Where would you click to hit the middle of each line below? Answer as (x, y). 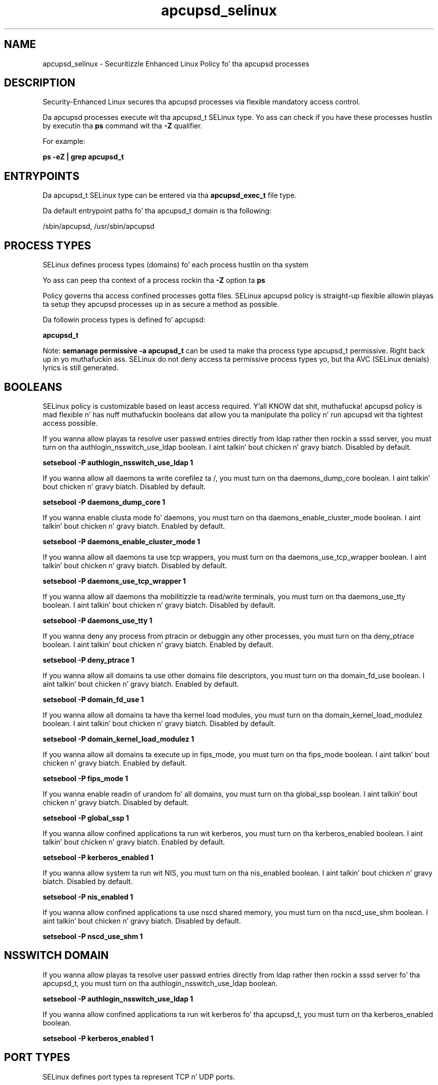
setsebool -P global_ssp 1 (86, 818)
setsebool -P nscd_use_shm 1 (93, 936)
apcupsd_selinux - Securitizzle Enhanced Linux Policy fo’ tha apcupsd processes (176, 63)
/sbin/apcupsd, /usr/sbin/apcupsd (98, 226)
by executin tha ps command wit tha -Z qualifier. (122, 126)
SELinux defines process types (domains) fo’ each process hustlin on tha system (176, 265)
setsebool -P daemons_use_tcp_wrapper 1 (114, 581)
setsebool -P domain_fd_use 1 (93, 699)
